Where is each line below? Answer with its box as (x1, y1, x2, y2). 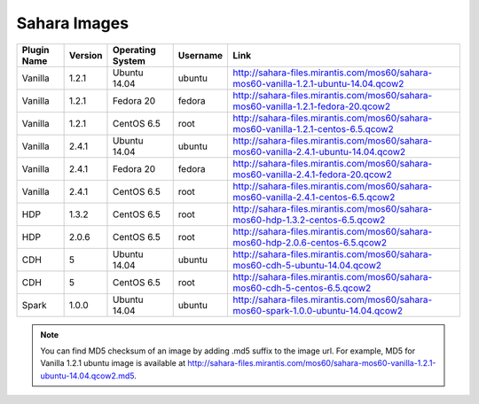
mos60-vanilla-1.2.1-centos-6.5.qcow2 (232, 122, 394, 135)
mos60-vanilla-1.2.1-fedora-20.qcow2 (232, 100, 390, 113)
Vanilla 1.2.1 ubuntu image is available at (40, 358, 186, 369)
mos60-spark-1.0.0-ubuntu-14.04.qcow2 (232, 304, 404, 316)
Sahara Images (16, 13, 129, 33)
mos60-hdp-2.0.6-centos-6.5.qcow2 (232, 236, 388, 248)
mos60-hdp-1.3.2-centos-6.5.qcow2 (232, 214, 386, 226)
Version (68, 49, 103, 61)
